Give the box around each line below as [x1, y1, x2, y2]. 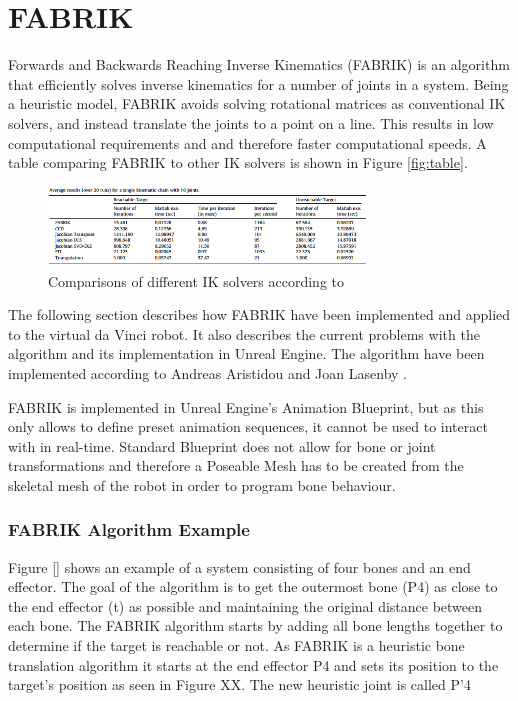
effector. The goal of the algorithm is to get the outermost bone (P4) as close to [8, 576, 498, 597]
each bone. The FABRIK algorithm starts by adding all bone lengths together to [8, 615, 503, 636]
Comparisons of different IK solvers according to [48, 270, 345, 291]
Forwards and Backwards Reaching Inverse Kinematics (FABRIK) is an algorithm [8, 54, 510, 75]
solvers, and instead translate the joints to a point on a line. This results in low [8, 112, 494, 133]
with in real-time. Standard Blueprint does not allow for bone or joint [8, 435, 436, 456]
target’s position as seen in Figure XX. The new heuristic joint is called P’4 [8, 674, 471, 695]
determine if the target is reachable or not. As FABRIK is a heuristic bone [8, 635, 465, 656]
